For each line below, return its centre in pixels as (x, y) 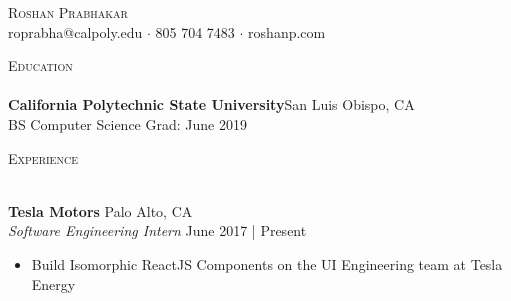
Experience (43, 157)
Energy (53, 283)
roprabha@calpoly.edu (75, 31)
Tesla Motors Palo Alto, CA (100, 210)
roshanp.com (287, 31)
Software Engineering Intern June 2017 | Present (157, 230)
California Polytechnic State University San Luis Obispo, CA (211, 104)
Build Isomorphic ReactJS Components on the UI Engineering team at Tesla (267, 263)
